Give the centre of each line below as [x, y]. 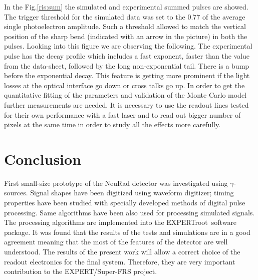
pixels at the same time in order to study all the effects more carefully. [112, 124]
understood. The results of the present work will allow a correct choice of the [122, 251]
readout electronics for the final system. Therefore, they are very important [120, 261]
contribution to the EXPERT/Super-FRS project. [81, 271]
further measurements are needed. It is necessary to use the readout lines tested [126, 104]
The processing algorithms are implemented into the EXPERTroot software [120, 222]
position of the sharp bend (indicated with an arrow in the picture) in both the [126, 36]
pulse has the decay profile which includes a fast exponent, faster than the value [127, 55]
